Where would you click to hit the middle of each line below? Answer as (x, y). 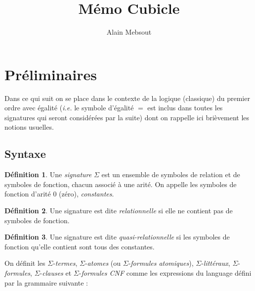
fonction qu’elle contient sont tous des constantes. (80, 246)
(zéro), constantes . (86, 194)
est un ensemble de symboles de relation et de (171, 174)
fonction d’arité (28, 194)
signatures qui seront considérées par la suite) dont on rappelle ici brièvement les (127, 117)
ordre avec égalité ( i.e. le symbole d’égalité (69, 108)
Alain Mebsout (129, 32)
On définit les (25, 263)
